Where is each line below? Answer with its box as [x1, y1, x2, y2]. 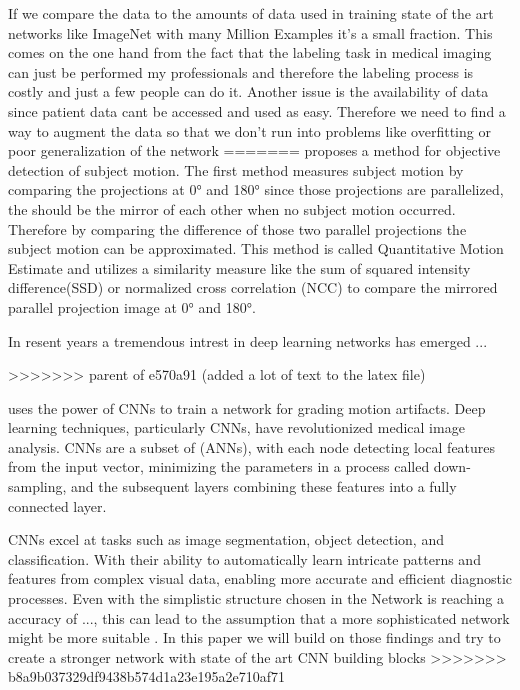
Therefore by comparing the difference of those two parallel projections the [8, 218, 467, 239]
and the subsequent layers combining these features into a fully [71, 476, 457, 497]
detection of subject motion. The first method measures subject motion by [8, 159, 464, 180]
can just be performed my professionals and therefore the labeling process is [8, 61, 474, 82]
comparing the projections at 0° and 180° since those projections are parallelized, [8, 179, 504, 200]
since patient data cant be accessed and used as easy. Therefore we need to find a [8, 100, 506, 121]
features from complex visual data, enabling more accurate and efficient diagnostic [8, 568, 512, 589]
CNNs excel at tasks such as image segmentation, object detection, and [8, 529, 444, 550]
